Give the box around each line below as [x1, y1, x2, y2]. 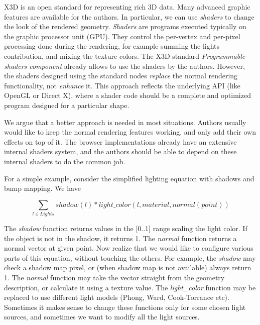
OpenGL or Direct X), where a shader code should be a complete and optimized [4, 90, 251, 100]
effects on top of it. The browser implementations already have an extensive [4, 136, 237, 147]
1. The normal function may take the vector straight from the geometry [4, 272, 225, 282]
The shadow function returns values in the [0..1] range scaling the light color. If [4, 223, 247, 234]
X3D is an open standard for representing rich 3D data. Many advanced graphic [4, 2, 250, 12]
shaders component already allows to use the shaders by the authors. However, [4, 60, 245, 71]
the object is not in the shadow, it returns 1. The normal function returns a [4, 233, 237, 243]
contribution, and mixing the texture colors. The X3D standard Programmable [4, 50, 245, 61]
